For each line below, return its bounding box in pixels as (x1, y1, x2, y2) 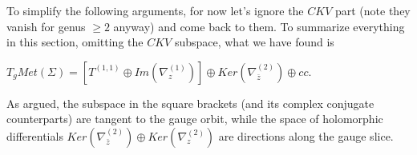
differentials (6, 127, 63, 144)
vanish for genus (6, 18, 86, 34)
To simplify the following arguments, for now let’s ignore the (6, 2, 304, 18)
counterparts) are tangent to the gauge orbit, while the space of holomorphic (6, 110, 383, 127)
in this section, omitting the (6, 34, 144, 50)
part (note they (334, 2, 411, 18)
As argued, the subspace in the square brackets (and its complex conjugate (6, 94, 374, 111)
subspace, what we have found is (174, 34, 334, 50)
